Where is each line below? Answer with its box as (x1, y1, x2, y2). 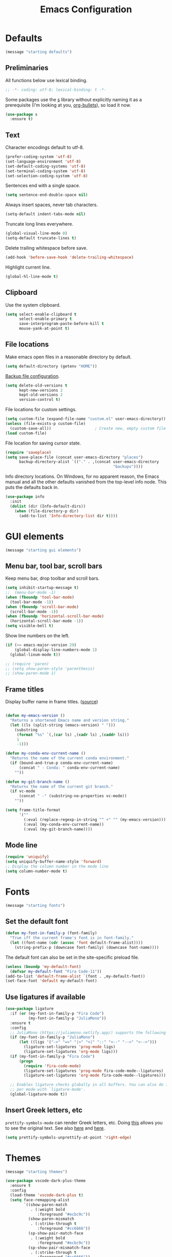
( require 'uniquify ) (5, 855, 50, 860)
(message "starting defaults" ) (5, 49, 72, 54)
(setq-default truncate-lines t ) (5, 236, 77, 241)
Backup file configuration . (5, 373, 60, 379)
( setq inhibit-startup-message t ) (5, 585, 79, 591)
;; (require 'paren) (5, 661, 50, 666)
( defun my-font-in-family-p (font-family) (5, 930, 97, 936)
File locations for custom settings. (5, 407, 77, 413)
